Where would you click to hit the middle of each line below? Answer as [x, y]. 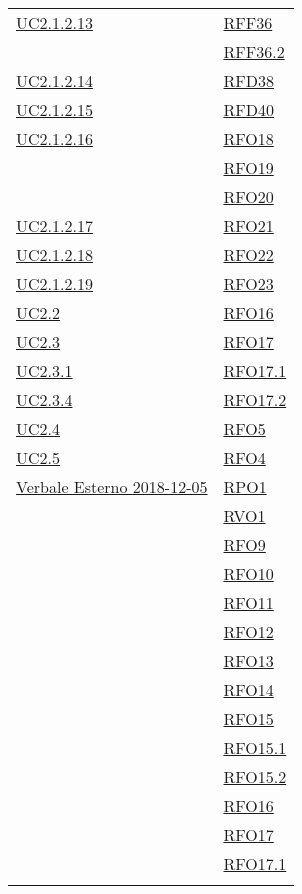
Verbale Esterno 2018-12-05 [112, 486]
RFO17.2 [255, 399]
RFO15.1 [255, 747]
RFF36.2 [254, 51]
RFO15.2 [255, 776]
